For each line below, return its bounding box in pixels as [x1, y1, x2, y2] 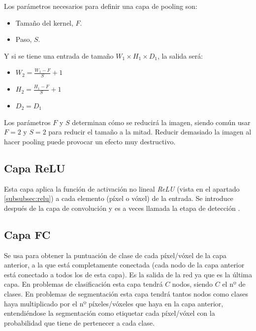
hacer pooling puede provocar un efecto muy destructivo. [4, 136, 176, 146]
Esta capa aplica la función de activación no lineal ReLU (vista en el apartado [4, 183, 240, 194]
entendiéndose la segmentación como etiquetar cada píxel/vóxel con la [4, 308, 215, 318]
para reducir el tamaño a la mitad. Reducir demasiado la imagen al [48, 127, 252, 137]
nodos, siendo [172, 279, 213, 289]
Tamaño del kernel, [15, 17, 73, 28]
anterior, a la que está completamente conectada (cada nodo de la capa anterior [4, 260, 245, 270]
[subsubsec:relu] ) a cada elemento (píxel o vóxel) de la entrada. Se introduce [4, 193, 233, 203]
